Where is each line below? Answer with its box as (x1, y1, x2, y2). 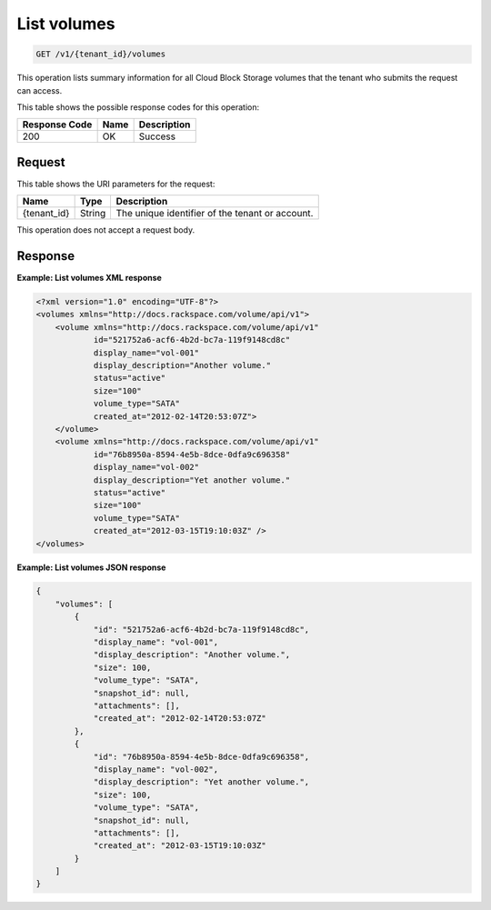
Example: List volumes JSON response (16, 562, 166, 573)
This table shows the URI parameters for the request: (16, 178, 215, 189)
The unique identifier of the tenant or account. (115, 207, 314, 220)
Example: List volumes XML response (16, 273, 163, 284)
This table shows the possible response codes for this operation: (16, 101, 260, 113)
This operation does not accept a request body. (16, 225, 195, 235)
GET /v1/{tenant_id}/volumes (35, 49, 166, 59)
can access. (16, 85, 63, 95)
